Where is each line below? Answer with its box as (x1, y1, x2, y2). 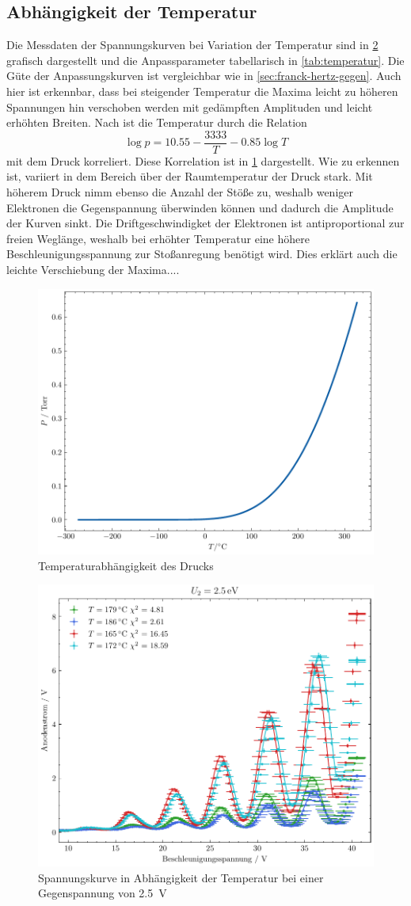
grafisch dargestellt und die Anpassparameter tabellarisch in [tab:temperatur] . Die (6, 51, 405, 68)
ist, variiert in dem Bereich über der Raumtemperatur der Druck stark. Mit (6, 168, 373, 185)
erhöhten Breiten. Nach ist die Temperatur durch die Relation (6, 114, 307, 131)
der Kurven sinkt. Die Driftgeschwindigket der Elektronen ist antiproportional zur (6, 215, 405, 231)
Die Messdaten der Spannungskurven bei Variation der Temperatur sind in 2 (6, 36, 379, 53)
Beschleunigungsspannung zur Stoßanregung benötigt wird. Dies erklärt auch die (6, 246, 398, 262)
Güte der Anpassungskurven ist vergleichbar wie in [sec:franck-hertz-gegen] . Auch (6, 67, 401, 84)
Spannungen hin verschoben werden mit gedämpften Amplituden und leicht (6, 98, 373, 115)
